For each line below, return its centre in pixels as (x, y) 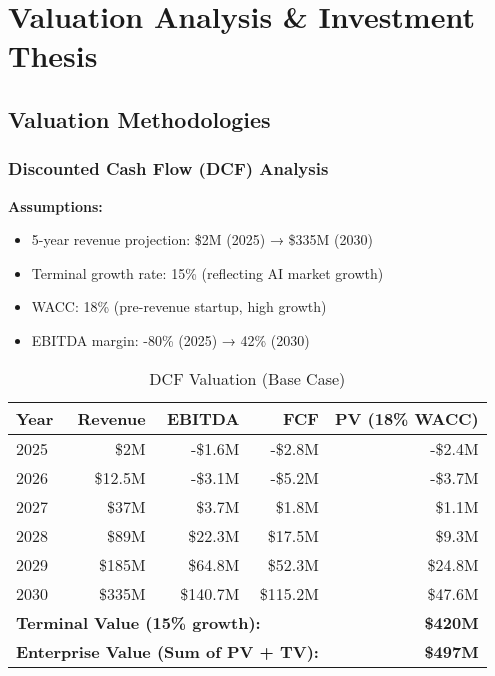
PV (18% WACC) (406, 418)
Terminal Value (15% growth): (138, 622)
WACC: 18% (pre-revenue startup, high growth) (179, 306)
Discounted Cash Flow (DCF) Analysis (168, 168)
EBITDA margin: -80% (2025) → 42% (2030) (170, 339)
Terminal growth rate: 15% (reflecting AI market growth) (207, 272)
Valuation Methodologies (139, 118)
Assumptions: (55, 205)
